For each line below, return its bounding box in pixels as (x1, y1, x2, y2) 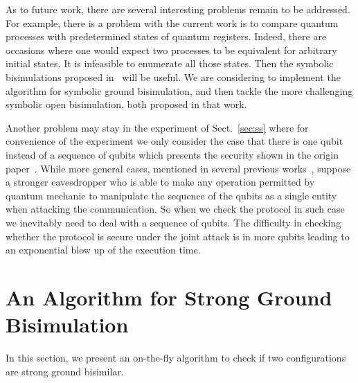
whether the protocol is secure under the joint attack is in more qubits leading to (6, 229, 350, 243)
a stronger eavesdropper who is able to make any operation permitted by (6, 175, 315, 189)
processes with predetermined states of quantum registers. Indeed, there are (6, 29, 327, 44)
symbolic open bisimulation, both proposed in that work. (6, 97, 247, 112)
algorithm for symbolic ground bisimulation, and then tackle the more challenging (6, 83, 353, 98)
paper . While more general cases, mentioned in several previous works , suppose (6, 161, 351, 175)
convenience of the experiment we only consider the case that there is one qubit (6, 134, 343, 148)
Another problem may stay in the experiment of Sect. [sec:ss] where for (6, 120, 309, 134)
